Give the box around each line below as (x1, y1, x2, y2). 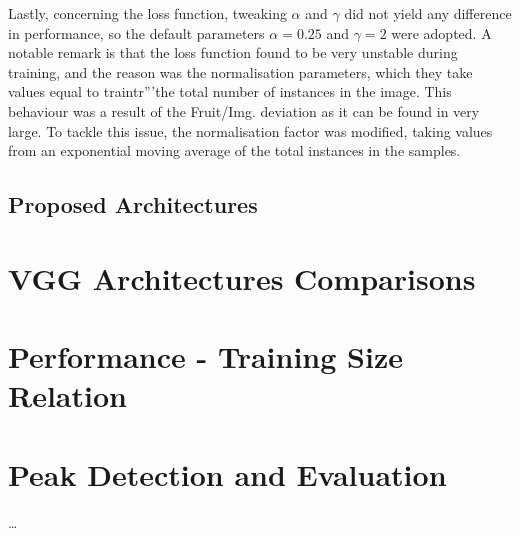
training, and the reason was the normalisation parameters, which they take (8, 61, 473, 82)
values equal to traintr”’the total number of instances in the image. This (8, 81, 452, 102)
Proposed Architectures (8, 189, 258, 220)
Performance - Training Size (8, 336, 403, 377)
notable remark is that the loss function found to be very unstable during (8, 42, 458, 63)
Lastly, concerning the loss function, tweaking (8, 3, 287, 23)
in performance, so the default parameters (8, 22, 265, 43)
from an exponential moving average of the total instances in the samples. (8, 140, 461, 161)
